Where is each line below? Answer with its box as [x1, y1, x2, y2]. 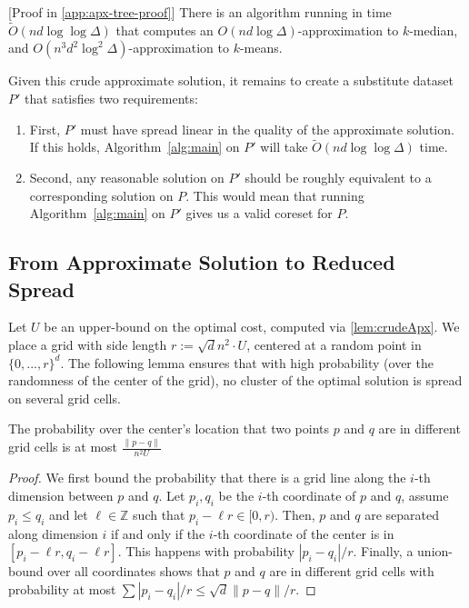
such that [133, 504, 185, 523]
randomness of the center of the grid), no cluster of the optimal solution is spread [8, 371, 463, 390]
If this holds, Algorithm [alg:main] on [29, 137, 240, 156]
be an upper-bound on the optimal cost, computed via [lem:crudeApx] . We [44, 317, 460, 336]
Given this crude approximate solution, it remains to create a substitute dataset [8, 71, 454, 90]
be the [218, 485, 254, 504]
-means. [239, 38, 283, 57]
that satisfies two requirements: [25, 89, 198, 107]
